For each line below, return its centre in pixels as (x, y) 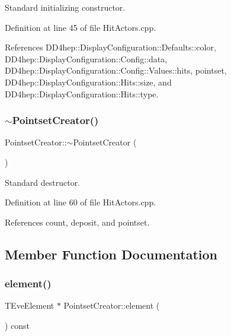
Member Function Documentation (111, 254)
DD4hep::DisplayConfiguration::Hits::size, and (88, 82)
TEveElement (30, 305)
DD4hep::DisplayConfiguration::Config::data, (86, 58)
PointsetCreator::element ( (112, 305)
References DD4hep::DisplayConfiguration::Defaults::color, (110, 47)
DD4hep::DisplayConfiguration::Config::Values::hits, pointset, (116, 70)
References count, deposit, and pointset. (77, 222)
